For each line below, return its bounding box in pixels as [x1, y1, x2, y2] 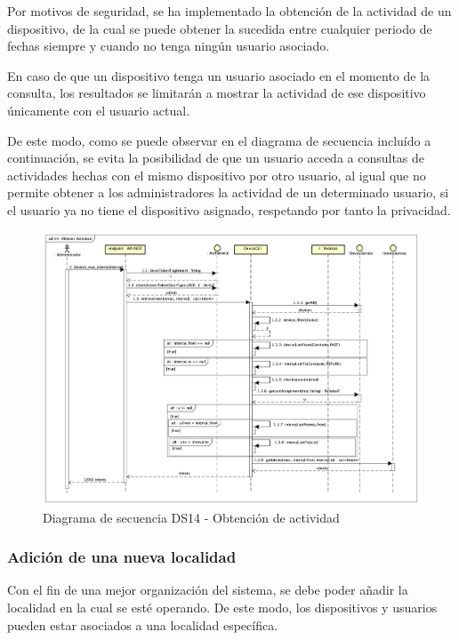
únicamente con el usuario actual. [7, 100, 190, 119]
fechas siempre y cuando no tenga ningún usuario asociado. [7, 36, 330, 55]
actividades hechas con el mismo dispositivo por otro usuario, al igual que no [7, 165, 426, 184]
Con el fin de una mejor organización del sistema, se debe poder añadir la [7, 580, 408, 599]
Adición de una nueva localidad [7, 546, 237, 568]
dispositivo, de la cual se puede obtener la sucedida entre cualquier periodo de [7, 19, 432, 37]
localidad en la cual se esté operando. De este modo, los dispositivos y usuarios [7, 598, 438, 617]
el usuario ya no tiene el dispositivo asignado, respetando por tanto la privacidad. [7, 200, 451, 219]
